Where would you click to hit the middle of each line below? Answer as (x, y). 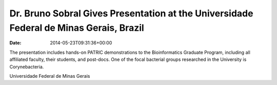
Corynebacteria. (27, 67)
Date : (15, 43)
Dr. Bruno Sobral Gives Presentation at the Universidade (131, 13)
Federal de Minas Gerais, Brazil (77, 28)
